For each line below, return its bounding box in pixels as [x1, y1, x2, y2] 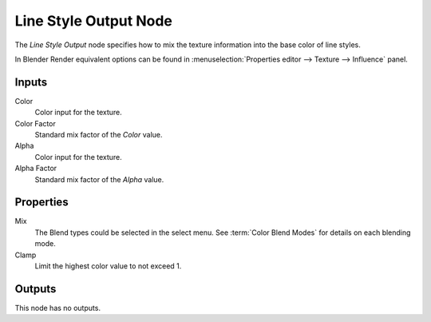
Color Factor [14, 118, 56, 128]
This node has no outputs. [14, 303, 101, 312]
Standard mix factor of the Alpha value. [34, 174, 164, 184]
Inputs [14, 75, 48, 89]
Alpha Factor [14, 164, 57, 173]
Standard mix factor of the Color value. [34, 130, 163, 140]
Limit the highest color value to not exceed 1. [34, 261, 182, 271]
